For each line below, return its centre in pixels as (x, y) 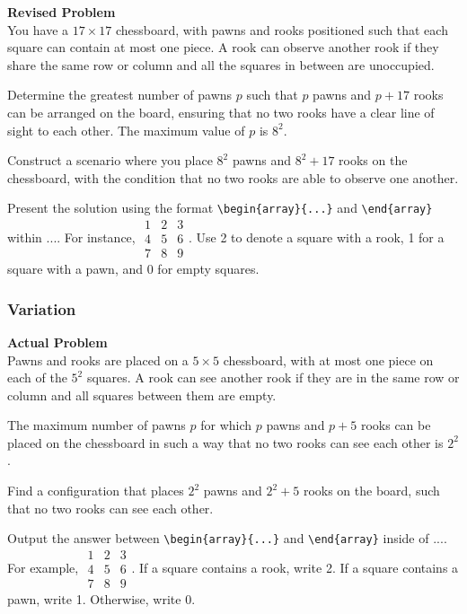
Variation (42, 308)
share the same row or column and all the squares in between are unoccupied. (221, 64)
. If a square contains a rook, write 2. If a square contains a (295, 567)
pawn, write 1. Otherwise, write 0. (101, 599)
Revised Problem (62, 12)
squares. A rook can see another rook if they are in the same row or (273, 377)
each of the (37, 377)
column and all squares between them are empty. (142, 395)
